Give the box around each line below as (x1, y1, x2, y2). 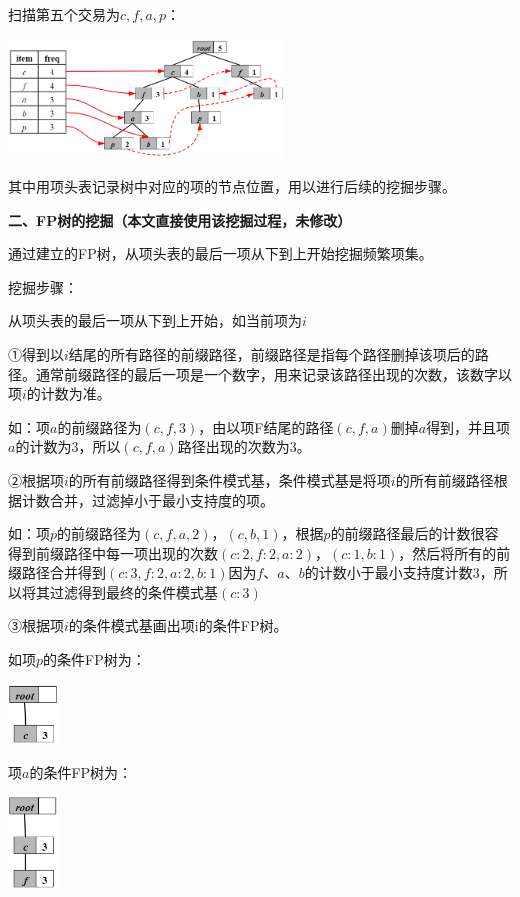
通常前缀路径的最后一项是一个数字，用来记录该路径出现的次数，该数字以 (35, 363, 512, 384)
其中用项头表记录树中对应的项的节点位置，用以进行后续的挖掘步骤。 (8, 175, 456, 196)
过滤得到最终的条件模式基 (49, 581, 218, 602)
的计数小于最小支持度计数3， (304, 562, 494, 583)
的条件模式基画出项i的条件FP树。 (68, 615, 288, 636)
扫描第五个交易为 (8, 4, 120, 24)
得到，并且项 (426, 416, 511, 437)
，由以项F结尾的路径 (198, 416, 334, 437)
